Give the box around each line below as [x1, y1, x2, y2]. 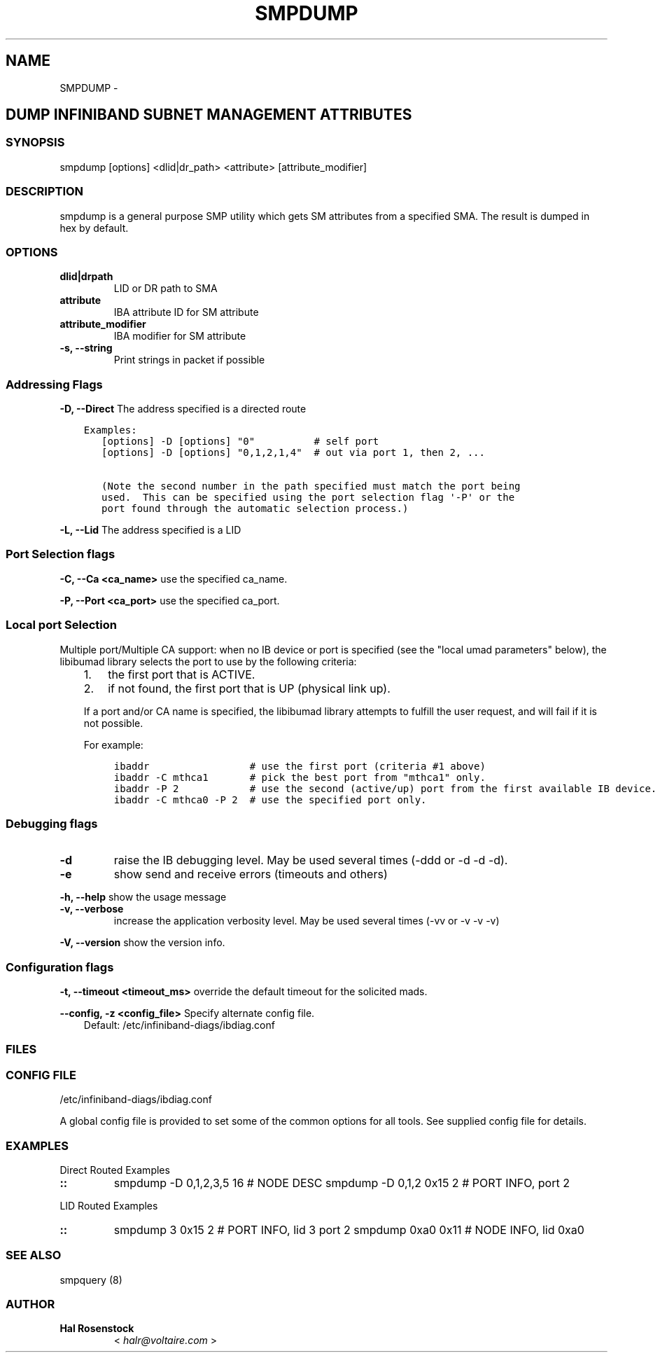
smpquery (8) [59, 1273, 122, 1286]
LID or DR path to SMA [113, 282, 218, 295]
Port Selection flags [6, 547, 115, 562]
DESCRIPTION [6, 184, 84, 199]
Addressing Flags [6, 377, 103, 392]
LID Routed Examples [59, 1199, 158, 1212]
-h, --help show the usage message [59, 891, 227, 903]
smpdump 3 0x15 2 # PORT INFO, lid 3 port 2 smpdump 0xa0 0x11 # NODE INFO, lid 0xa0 [113, 1222, 584, 1237]
